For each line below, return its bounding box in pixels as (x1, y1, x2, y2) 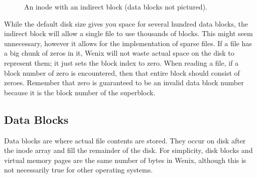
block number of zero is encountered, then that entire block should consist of (4, 67, 240, 78)
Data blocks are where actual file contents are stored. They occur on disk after (4, 135, 246, 145)
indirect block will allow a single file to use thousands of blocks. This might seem (4, 28, 253, 39)
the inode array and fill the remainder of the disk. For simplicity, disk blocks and (4, 145, 253, 155)
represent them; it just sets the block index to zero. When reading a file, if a (4, 57, 239, 68)
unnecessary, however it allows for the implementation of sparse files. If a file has (4, 38, 252, 48)
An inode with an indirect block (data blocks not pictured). (24, 2, 207, 12)
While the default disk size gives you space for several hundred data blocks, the (4, 18, 248, 29)
